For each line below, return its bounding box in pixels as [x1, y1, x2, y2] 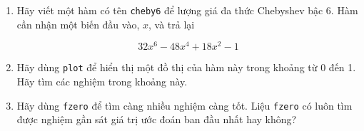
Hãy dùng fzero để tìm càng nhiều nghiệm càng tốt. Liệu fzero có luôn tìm [16, 98, 353, 112]
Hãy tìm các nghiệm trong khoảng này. [16, 73, 188, 88]
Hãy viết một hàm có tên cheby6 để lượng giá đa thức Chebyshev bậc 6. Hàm [16, 3, 358, 17]
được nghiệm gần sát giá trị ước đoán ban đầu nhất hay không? [16, 112, 297, 127]
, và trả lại [148, 16, 195, 31]
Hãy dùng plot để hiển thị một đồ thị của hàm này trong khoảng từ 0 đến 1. [16, 60, 356, 75]
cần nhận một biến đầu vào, [16, 16, 140, 31]
